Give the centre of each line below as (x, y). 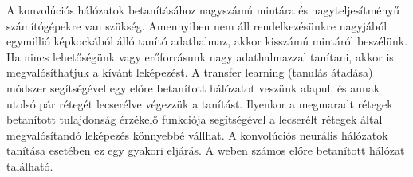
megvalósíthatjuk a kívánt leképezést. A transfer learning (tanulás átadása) (190, 72)
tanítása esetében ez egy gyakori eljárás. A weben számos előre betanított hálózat (206, 150)
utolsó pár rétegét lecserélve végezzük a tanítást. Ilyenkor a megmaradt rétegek (200, 103)
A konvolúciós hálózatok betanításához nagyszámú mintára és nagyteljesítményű (203, 10)
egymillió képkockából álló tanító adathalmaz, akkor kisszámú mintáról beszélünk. (207, 41)
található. (30, 165)
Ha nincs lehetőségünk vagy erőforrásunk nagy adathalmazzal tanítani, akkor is (200, 56)
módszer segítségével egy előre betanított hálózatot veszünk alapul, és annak (193, 87)
